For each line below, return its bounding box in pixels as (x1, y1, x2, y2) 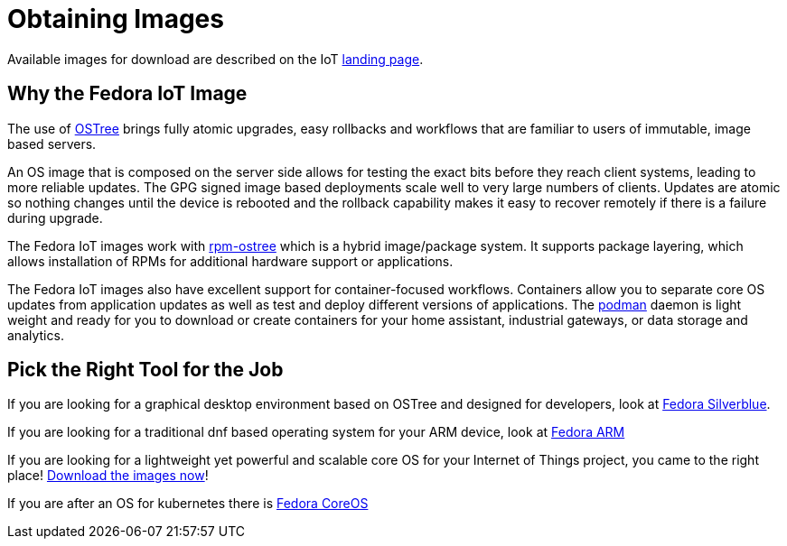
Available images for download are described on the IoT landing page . (7, 51, 424, 67)
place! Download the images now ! (7, 467, 209, 484)
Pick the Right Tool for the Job (7, 358, 284, 382)
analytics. (7, 327, 64, 343)
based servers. (7, 135, 97, 152)
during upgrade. (7, 209, 103, 226)
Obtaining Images (7, 4, 224, 34)
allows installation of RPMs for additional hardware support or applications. (7, 253, 454, 269)
